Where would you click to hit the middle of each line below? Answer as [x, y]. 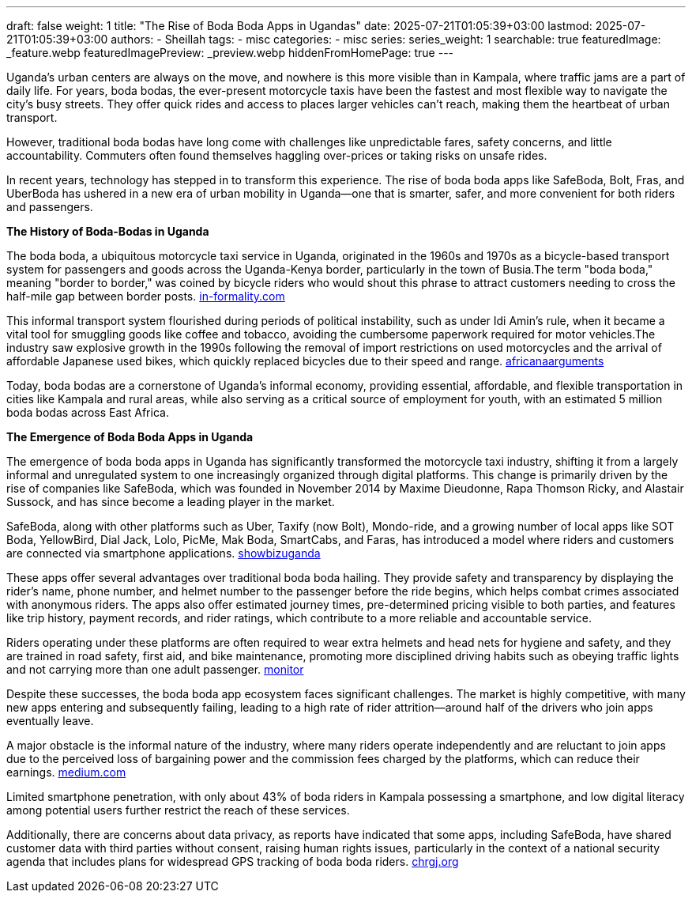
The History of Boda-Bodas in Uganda [108, 231]
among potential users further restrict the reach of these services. [178, 810]
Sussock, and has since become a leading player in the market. [171, 502]
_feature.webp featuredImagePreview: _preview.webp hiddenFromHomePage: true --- [230, 53]
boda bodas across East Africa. [88, 412]
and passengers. [50, 207]
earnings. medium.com [66, 772]
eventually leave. [50, 721]
